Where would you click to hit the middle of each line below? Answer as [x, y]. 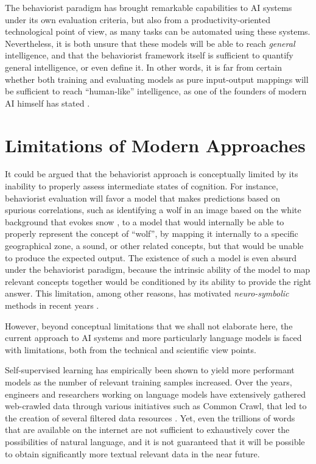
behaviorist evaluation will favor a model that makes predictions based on [142, 198]
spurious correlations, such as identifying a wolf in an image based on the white [153, 210]
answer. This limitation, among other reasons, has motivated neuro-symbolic [147, 293]
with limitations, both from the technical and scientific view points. [131, 349]
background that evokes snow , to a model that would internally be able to [145, 221]
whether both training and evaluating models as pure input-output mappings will [157, 79]
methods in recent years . [52, 305]
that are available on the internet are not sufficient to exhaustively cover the [147, 430]
